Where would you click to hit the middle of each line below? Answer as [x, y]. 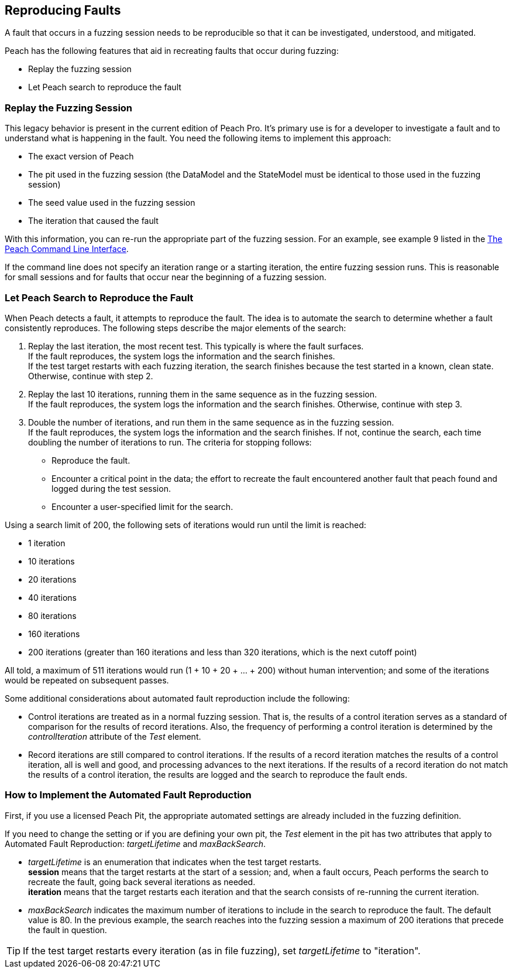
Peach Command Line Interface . [67, 249]
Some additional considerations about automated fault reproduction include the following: [177, 698]
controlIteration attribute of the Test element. [115, 736]
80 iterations [52, 615]
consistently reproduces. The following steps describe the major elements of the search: [176, 328]
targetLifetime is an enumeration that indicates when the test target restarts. [175, 862]
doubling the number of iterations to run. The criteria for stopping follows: [170, 442]
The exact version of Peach [81, 157]
